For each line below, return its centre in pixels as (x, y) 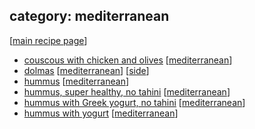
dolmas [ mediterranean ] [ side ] (86, 70)
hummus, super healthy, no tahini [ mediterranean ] (127, 91)
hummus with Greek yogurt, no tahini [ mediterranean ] (134, 102)
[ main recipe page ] (48, 40)
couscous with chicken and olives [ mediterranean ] (128, 60)
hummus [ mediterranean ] (76, 81)
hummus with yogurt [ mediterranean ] (101, 113)
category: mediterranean (89, 16)
